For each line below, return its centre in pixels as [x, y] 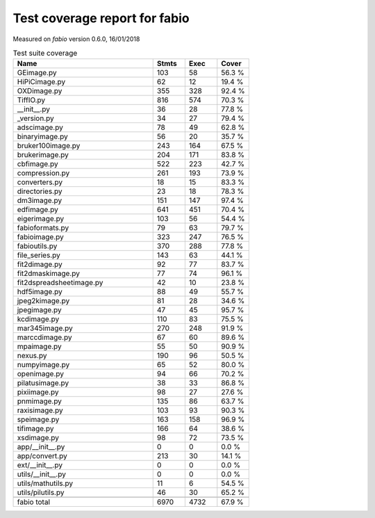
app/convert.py [42, 456]
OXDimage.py [40, 91]
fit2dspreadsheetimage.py [60, 283]
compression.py [43, 173]
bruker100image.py [49, 146]
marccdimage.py [44, 337]
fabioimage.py [40, 237]
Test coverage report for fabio [101, 18]
